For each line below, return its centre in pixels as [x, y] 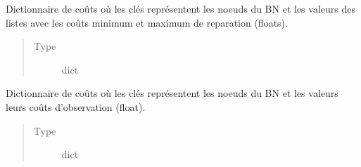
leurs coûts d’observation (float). [76, 106]
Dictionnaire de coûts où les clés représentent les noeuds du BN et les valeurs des [180, 8]
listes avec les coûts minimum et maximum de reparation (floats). [147, 22]
